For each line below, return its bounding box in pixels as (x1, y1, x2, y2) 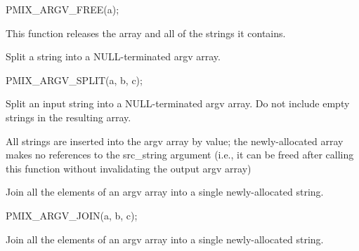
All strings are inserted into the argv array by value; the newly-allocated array (6, 133, 344, 148)
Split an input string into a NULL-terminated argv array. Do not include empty (6, 96, 350, 111)
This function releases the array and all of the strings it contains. (6, 25, 286, 40)
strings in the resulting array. (6, 109, 131, 124)
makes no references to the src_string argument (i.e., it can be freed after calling (6, 147, 354, 162)
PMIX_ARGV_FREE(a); (6, 2, 119, 16)
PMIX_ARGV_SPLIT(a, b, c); (6, 72, 143, 87)
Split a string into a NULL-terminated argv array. (6, 49, 221, 64)
